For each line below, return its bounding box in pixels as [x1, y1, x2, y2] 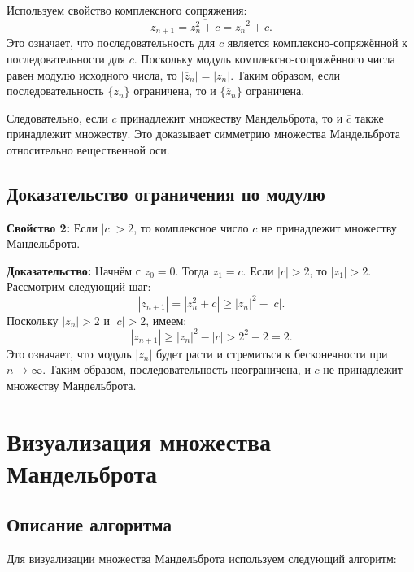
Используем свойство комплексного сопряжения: [7, 2, 247, 18]
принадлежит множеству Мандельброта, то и [120, 109, 343, 126]
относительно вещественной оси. [7, 141, 170, 158]
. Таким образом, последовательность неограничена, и [42, 361, 311, 378]
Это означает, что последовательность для [7, 34, 216, 51]
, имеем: [146, 311, 187, 328]
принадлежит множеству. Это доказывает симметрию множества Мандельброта [7, 125, 400, 142]
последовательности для [7, 50, 126, 67]
